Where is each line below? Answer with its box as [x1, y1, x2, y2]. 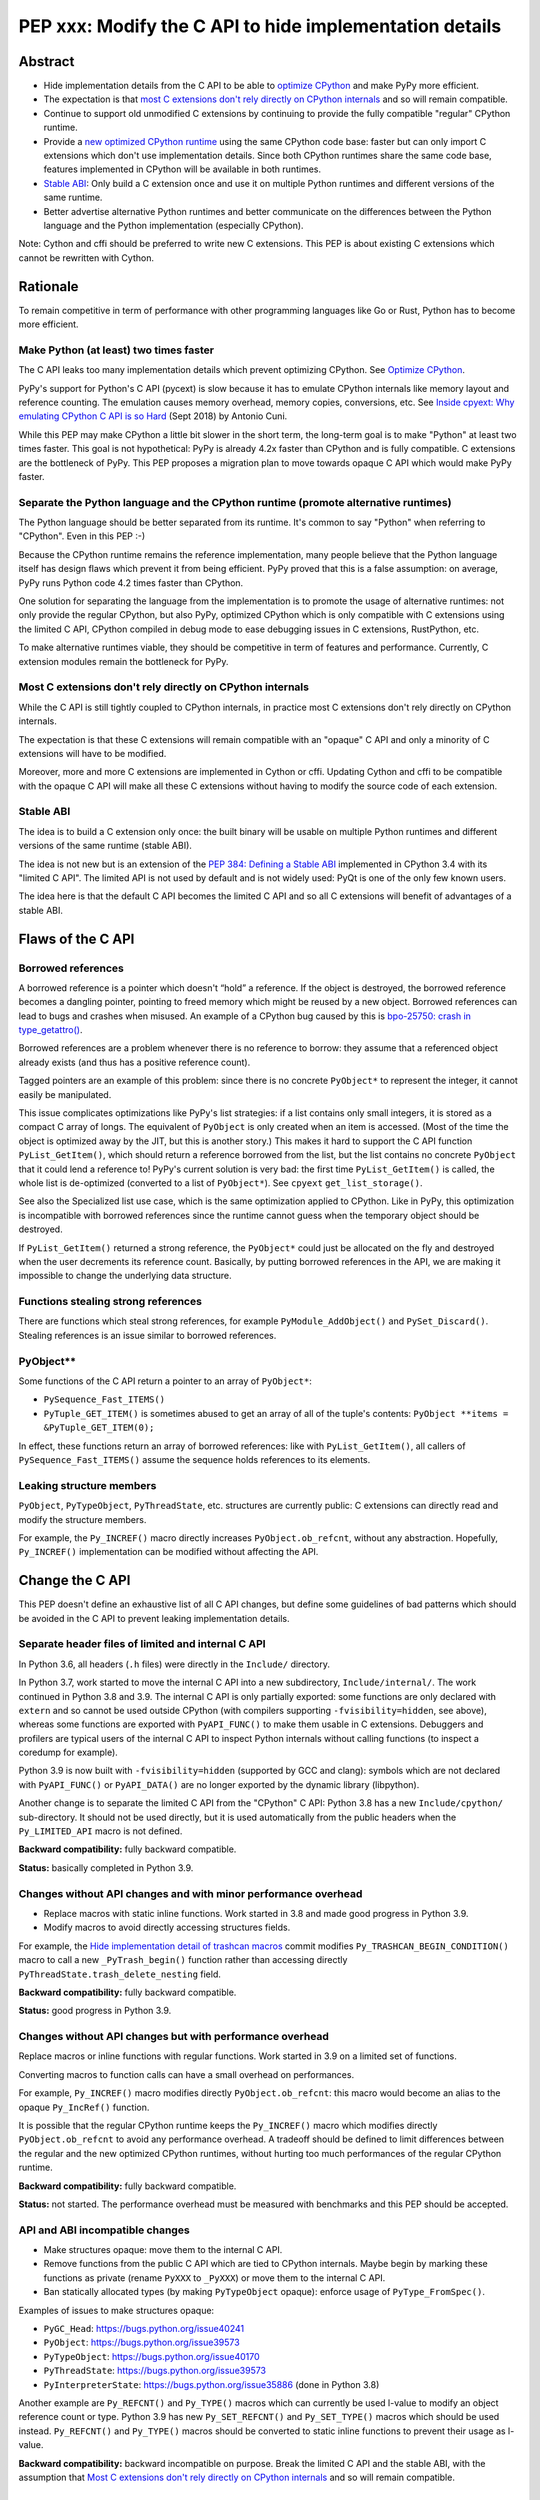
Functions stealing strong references [18, 1295, 202, 1309]
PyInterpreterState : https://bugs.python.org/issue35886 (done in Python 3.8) [43, 2378, 380, 2390]
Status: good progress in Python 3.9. [18, 2005, 172, 2017]
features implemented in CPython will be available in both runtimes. [43, 163, 322, 175]
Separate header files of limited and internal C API [18, 1637, 266, 1651]
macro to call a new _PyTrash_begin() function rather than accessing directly [18, 1954, 348, 1966]
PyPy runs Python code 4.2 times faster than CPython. [18, 576, 244, 589]
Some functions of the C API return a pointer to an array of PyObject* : [18, 1375, 312, 1387]
